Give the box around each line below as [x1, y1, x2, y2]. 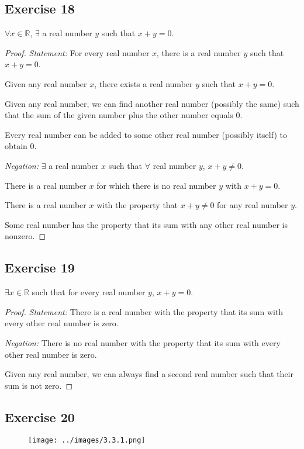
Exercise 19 [5, 258, 75, 277]
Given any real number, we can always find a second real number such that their [5, 368, 294, 380]
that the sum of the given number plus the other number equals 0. [5, 109, 243, 121]
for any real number [217, 199, 288, 211]
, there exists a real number [94, 77, 193, 89]
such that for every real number [32, 286, 146, 298]
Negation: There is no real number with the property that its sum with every [5, 336, 281, 348]
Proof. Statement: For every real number [5, 46, 150, 58]
